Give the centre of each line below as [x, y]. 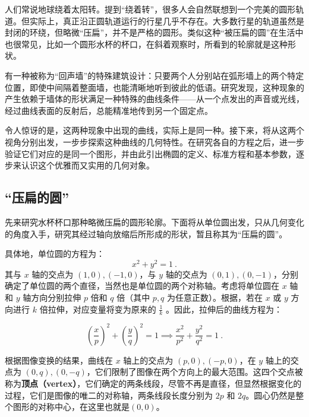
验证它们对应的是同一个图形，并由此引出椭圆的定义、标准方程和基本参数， [150, 153]
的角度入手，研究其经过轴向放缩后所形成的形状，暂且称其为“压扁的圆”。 [146, 233]
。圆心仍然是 [271, 395]
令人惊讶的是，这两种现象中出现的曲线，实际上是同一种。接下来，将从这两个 [154, 130]
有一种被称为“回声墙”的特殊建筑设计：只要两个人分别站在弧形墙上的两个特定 [154, 75]
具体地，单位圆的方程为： [55, 254]
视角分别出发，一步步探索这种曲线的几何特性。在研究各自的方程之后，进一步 [154, 141]
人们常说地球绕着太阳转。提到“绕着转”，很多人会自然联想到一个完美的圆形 [150, 9]
